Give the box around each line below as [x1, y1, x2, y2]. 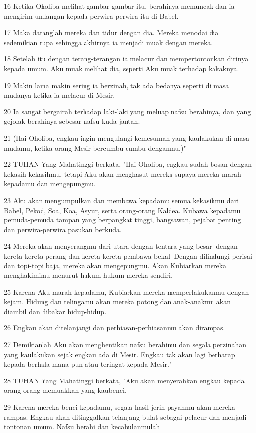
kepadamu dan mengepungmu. [4, 178, 96, 189]
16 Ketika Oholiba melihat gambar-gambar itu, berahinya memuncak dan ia [4, 1, 235, 11]
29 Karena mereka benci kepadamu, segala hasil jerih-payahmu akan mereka [4, 402, 235, 412]
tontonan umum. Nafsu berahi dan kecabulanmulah [4, 421, 160, 432]
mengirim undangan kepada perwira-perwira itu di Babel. [4, 10, 179, 21]
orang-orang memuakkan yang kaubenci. [4, 385, 127, 395]
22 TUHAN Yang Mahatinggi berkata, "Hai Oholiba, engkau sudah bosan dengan [4, 159, 252, 169]
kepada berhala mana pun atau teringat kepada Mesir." [4, 359, 172, 369]
